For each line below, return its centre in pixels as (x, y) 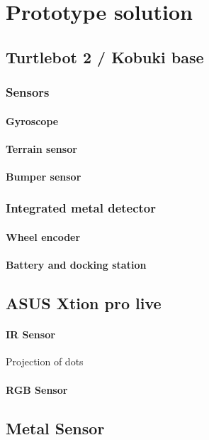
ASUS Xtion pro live (84, 303)
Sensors (28, 92)
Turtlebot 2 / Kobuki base (105, 57)
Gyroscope (32, 120)
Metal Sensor (55, 428)
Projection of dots (45, 361)
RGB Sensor (37, 389)
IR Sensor (30, 334)
